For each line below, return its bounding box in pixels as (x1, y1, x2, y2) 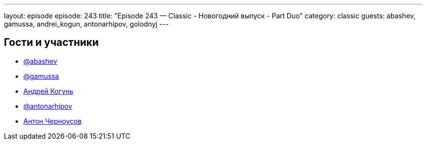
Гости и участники (4, 36, 99, 49)
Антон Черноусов (23, 116, 82, 125)
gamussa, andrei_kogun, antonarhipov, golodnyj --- (4, 20, 169, 28)
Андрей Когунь (23, 86, 73, 95)
